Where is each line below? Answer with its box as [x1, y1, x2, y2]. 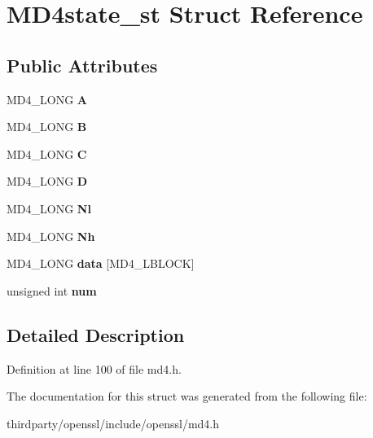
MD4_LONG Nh [7, 227, 95, 244]
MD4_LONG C [7, 145, 87, 162]
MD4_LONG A [7, 90, 87, 107]
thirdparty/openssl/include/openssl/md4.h [7, 414, 220, 431]
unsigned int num [7, 282, 97, 299]
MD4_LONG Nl [7, 199, 91, 217]
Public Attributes [7, 52, 158, 77]
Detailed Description [7, 322, 185, 347]
